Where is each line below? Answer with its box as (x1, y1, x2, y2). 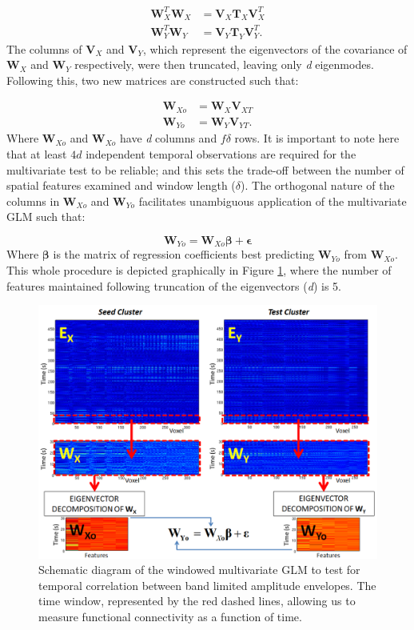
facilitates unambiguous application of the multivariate (138, 192, 407, 209)
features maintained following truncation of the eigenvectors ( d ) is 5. (6, 277, 341, 294)
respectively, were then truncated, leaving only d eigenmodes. (74, 56, 374, 73)
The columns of (6, 40, 82, 57)
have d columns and (119, 130, 217, 146)
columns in (6, 192, 60, 209)
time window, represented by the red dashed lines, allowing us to (38, 592, 356, 609)
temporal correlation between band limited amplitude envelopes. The (38, 576, 376, 593)
